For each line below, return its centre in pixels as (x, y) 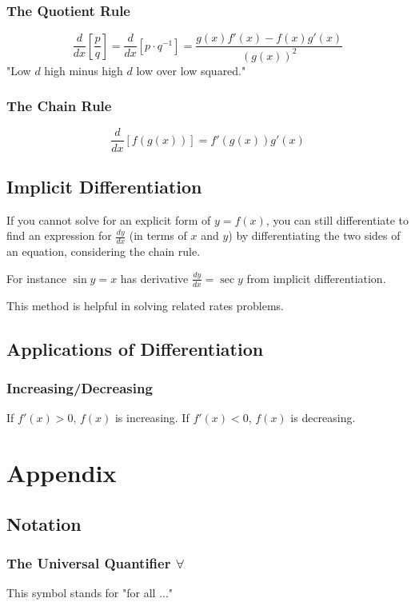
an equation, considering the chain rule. (104, 251)
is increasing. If (152, 418)
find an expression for (59, 235)
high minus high (84, 70)
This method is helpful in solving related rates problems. (146, 305)
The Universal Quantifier (89, 562)
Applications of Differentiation (135, 348)
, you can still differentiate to (337, 219)
